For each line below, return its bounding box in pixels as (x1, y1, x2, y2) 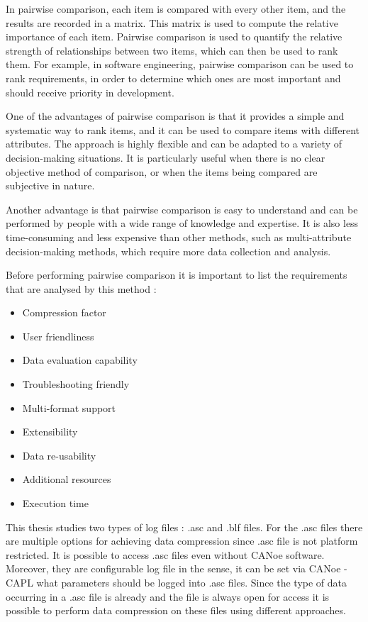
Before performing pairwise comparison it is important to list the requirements (6, 267, 347, 282)
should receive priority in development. (6, 84, 174, 99)
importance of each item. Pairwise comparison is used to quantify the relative (6, 29, 342, 44)
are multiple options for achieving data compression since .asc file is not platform (6, 533, 358, 548)
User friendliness (22, 328, 94, 343)
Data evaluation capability (22, 352, 138, 367)
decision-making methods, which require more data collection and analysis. (6, 243, 331, 258)
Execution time (22, 496, 89, 511)
